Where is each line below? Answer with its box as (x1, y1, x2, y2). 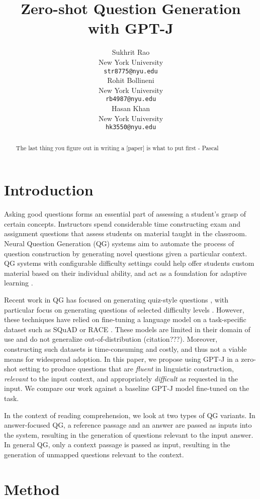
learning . (4, 277, 33, 288)
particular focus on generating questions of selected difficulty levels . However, (4, 304, 244, 315)
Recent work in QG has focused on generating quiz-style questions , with (4, 294, 229, 305)
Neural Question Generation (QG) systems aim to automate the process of (4, 238, 234, 249)
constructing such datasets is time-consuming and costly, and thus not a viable (4, 343, 247, 354)
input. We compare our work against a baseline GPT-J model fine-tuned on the (4, 383, 249, 393)
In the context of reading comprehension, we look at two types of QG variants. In (4, 410, 255, 420)
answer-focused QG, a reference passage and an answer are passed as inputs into (4, 420, 252, 430)
